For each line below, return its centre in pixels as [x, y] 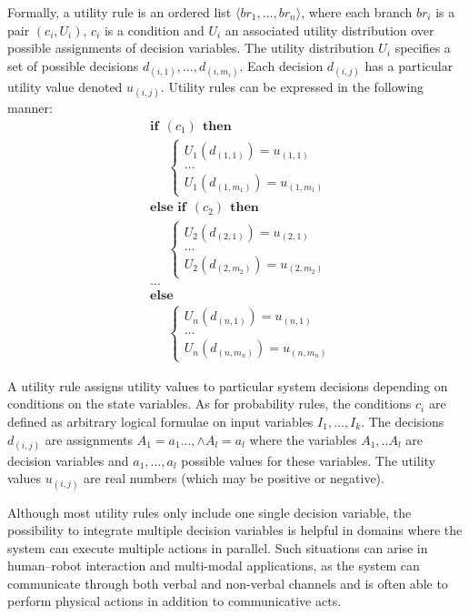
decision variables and [68, 460]
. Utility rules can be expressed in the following [292, 86]
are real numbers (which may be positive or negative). [234, 478]
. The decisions [403, 421]
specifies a [423, 48]
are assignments [89, 439]
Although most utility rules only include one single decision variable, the [210, 512]
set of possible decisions [73, 65]
